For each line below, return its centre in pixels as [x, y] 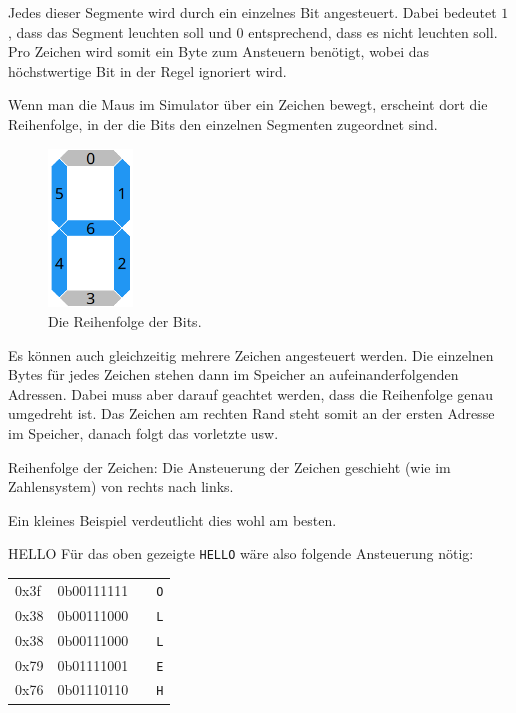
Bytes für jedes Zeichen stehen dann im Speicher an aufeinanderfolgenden [233, 374]
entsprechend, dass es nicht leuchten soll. [373, 31]
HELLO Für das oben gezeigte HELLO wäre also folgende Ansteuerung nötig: [241, 553]
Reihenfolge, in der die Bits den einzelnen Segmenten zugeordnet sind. [223, 123]
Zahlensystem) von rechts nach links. [121, 486]
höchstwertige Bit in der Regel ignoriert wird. [147, 70]
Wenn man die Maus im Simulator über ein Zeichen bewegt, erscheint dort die [248, 104]
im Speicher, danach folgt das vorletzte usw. [143, 433]
